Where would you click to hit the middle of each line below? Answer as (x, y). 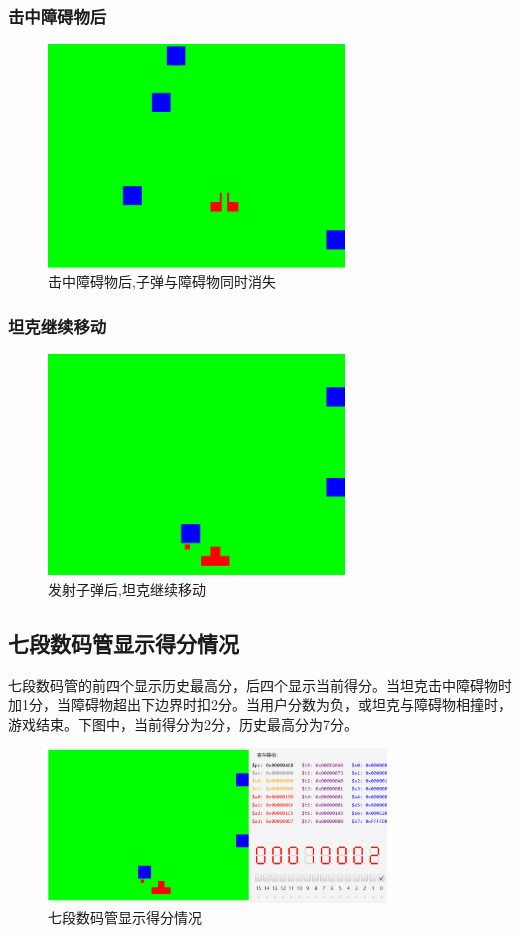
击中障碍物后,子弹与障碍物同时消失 (162, 281)
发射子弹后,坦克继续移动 (127, 588)
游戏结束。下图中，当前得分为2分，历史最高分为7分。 (183, 723)
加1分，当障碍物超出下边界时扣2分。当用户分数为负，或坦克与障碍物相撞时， (260, 704)
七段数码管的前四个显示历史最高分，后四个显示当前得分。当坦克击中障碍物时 (260, 684)
